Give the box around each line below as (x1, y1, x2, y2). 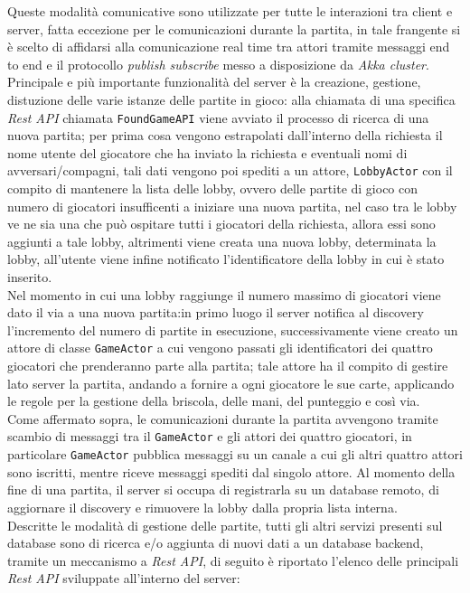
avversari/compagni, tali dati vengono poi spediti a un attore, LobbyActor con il (7, 161, 453, 180)
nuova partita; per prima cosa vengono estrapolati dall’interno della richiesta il (7, 126, 443, 145)
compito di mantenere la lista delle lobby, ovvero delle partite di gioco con (7, 179, 418, 198)
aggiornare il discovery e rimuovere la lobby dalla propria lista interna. (7, 497, 398, 516)
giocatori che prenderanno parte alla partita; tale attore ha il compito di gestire (7, 356, 448, 375)
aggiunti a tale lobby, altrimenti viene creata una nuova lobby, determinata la (7, 231, 437, 250)
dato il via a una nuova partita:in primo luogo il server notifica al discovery (7, 303, 424, 322)
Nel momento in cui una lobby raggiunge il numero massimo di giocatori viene (7, 285, 441, 304)
